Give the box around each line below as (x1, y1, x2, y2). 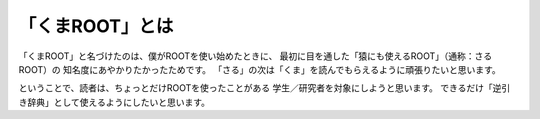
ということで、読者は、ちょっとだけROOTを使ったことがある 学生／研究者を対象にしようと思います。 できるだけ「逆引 (18, 82, 511, 94)
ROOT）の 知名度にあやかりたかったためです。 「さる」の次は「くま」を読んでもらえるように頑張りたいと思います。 (18, 63, 501, 75)
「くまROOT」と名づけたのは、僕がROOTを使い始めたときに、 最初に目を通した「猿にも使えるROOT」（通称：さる (18, 50, 493, 62)
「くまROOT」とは (18, 15, 174, 37)
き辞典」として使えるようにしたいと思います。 (18, 96, 210, 108)
